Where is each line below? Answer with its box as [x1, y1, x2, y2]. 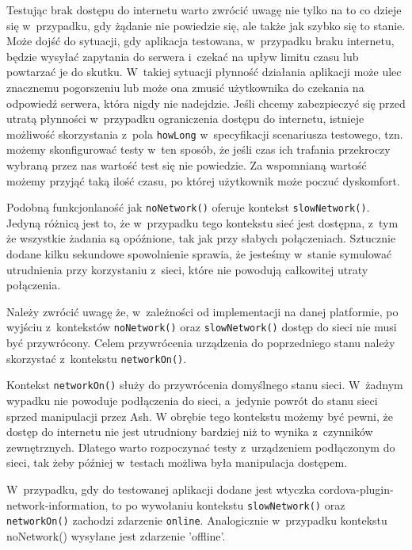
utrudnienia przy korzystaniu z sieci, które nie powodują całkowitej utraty [6, 261, 368, 277]
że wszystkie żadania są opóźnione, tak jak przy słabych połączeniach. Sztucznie [6, 230, 396, 246]
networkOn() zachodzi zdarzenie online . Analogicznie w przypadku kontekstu [6, 512, 387, 529]
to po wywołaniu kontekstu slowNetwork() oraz [112, 496, 345, 513]
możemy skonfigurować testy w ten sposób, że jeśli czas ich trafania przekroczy [6, 141, 391, 158]
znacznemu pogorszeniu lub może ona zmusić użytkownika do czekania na [6, 78, 364, 95]
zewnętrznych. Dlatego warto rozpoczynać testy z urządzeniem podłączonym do [6, 438, 395, 455]
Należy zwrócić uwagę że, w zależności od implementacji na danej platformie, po [6, 303, 399, 319]
